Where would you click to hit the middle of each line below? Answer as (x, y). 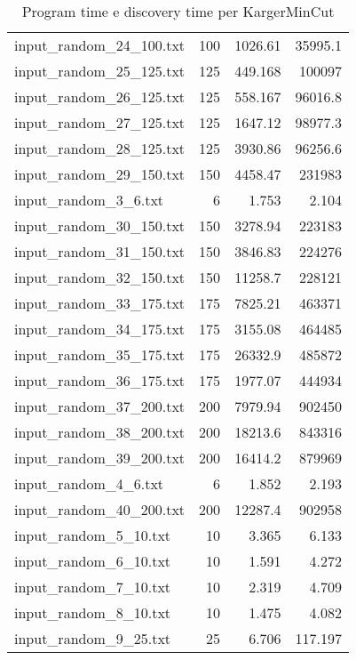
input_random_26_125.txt (100, 97)
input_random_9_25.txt (93, 638)
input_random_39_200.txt (100, 458)
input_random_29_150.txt (100, 174)
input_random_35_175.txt (100, 354)
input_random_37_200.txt (100, 406)
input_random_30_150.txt (100, 225)
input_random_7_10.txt (93, 587)
